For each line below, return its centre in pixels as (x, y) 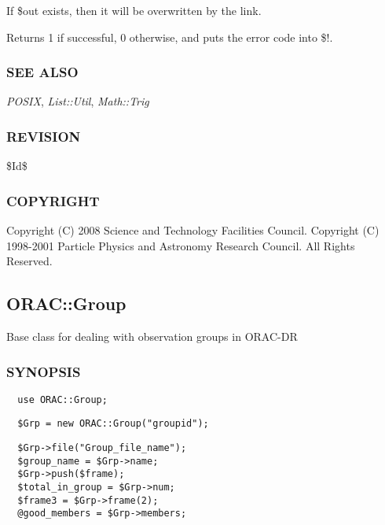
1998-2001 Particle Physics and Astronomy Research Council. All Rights (181, 245)
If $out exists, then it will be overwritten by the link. (134, 10)
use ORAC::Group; (62, 399)
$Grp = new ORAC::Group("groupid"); (113, 424)
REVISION (44, 136)
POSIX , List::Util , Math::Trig (78, 101)
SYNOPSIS (44, 371)
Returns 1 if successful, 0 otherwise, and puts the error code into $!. (170, 37)
